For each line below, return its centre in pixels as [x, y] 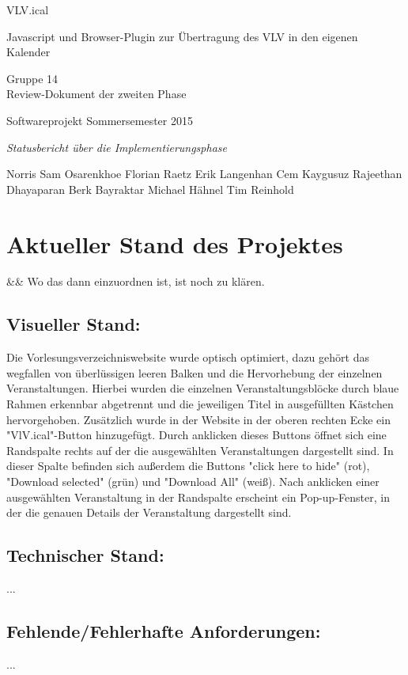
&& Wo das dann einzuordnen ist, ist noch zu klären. [136, 281]
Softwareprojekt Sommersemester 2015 [100, 120]
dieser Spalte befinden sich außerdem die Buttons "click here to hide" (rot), [188, 466]
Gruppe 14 [32, 78]
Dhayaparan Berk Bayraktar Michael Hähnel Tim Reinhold [150, 189]
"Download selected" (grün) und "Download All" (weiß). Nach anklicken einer [193, 482]
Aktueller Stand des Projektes [175, 243]
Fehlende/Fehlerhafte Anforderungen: [164, 630]
